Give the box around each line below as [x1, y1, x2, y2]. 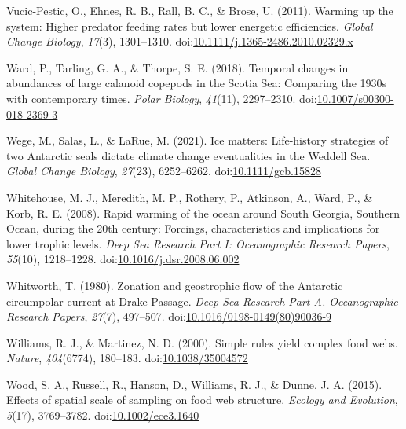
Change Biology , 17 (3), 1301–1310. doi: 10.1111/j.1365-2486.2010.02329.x [6, 33, 353, 49]
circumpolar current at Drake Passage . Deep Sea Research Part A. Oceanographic [6, 292, 398, 309]
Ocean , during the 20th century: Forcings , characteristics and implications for [6, 220, 380, 236]
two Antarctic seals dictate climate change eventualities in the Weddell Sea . [6, 147, 371, 163]
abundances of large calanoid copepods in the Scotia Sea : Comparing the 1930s [6, 75, 387, 91]
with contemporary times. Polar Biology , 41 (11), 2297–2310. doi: [6, 90, 317, 106]
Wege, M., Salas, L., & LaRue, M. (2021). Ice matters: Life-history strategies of [6, 132, 389, 148]
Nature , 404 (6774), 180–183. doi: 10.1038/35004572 [6, 350, 248, 366]
